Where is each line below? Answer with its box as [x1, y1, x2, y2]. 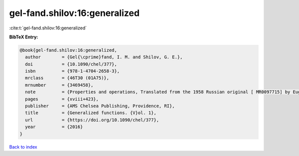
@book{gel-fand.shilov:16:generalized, [19, 47, 117, 53]
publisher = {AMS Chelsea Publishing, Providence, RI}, [25, 103, 175, 109]
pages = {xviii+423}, [25, 96, 99, 102]
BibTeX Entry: [9, 34, 38, 40]
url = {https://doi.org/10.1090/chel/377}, [25, 117, 159, 123]
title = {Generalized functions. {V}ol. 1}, [25, 110, 156, 116]
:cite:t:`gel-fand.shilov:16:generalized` [9, 25, 87, 31]
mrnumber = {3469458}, [25, 82, 94, 88]
